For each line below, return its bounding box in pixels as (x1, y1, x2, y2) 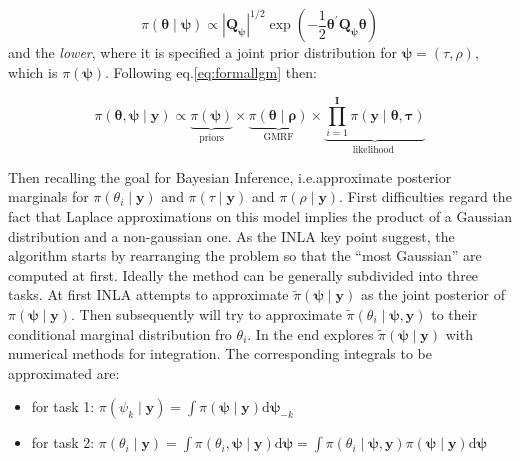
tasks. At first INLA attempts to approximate (8, 284, 289, 305)
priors (199, 132, 224, 143)
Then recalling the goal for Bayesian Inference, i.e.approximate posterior (8, 166, 452, 187)
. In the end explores (247, 323, 374, 344)
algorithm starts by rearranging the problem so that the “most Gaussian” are (8, 245, 482, 266)
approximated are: (8, 362, 120, 383)
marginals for (8, 186, 89, 207)
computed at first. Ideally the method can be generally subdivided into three (8, 264, 479, 285)
